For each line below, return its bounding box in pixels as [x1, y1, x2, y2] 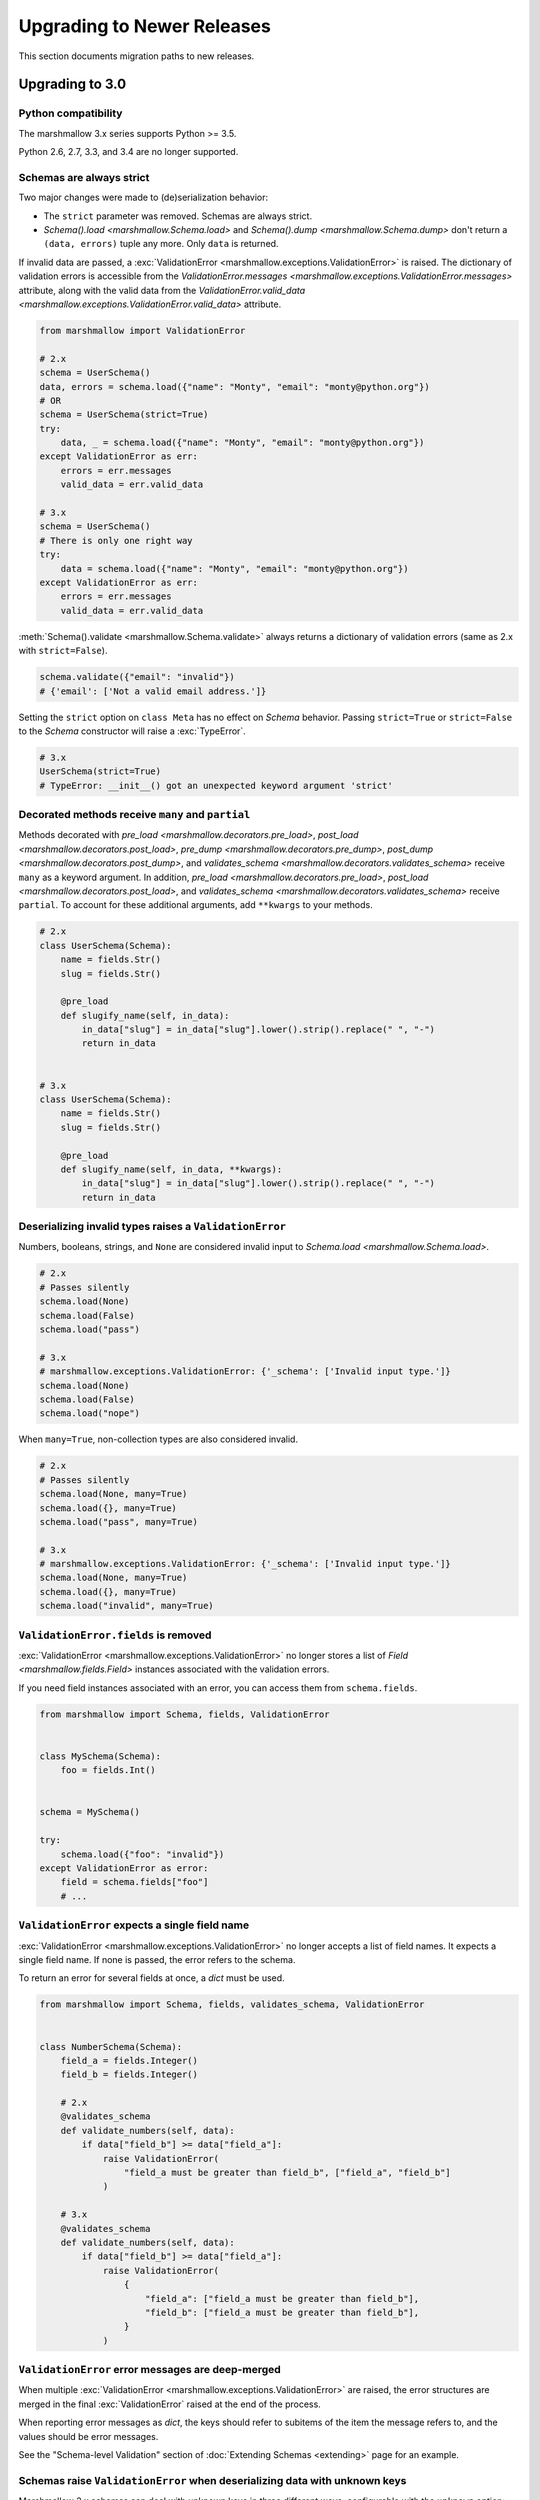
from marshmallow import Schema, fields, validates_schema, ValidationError [39, 1999, 425, 2010]
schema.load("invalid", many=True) [39, 1600, 214, 1612]
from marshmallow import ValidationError [39, 325, 246, 336]
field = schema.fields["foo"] [60, 1876, 209, 1888]
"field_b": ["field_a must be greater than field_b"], [145, 2306, 420, 2318]
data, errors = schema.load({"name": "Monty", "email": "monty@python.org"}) [39, 381, 430, 392]
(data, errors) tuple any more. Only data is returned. [43, 238, 279, 250]
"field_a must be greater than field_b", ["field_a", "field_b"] [123, 2167, 452, 2179]
